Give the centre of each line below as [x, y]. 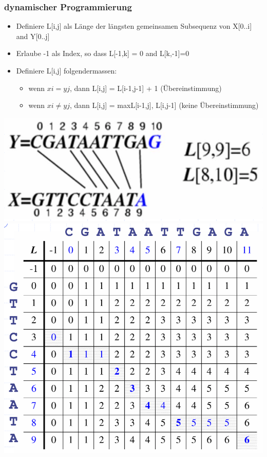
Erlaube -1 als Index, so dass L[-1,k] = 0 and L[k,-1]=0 [103, 53]
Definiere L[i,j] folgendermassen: [66, 70]
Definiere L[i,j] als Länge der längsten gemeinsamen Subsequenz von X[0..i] [134, 26]
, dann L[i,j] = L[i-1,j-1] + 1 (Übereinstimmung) [146, 88]
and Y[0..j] [33, 36]
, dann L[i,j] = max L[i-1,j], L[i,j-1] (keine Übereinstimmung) [164, 105]
